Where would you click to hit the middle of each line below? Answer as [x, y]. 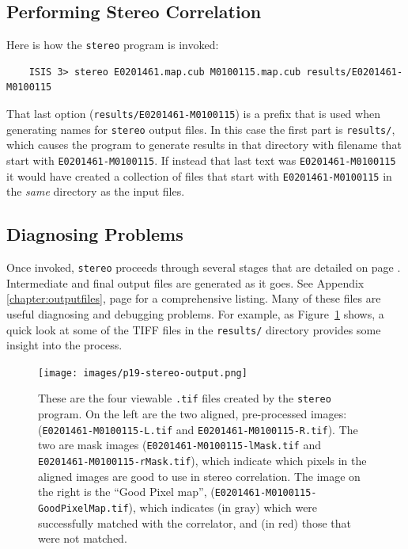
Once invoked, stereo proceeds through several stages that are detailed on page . [204, 267]
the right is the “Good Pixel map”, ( [127, 492]
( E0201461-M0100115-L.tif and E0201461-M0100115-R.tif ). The [198, 429]
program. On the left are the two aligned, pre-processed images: [193, 414]
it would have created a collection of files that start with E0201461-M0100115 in [199, 175]
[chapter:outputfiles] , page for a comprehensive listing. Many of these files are [194, 298]
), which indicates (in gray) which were [223, 507]
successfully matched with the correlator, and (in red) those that [195, 522]
